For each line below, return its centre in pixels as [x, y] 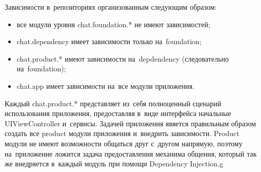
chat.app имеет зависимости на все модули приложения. [106, 85]
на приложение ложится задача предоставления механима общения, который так [131, 153]
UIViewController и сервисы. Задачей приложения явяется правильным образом [130, 123]
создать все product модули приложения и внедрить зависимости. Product [122, 133]
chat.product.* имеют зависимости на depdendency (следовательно [123, 58]
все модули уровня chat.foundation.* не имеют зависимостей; [113, 24]
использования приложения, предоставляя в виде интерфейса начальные [118, 113]
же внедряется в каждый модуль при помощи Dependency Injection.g [114, 164]
